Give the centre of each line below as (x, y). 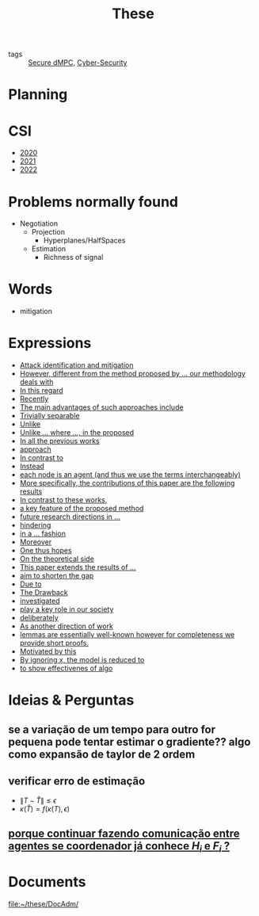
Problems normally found (93, 202)
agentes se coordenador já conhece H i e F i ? (119, 847)
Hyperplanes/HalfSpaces (84, 240)
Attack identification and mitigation (76, 365)
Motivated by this (48, 651)
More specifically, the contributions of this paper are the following (127, 483)
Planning (38, 95)
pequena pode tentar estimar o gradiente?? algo (129, 742)
